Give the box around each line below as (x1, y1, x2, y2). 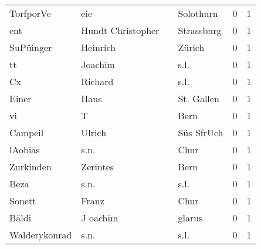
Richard (81, 75, 114, 88)
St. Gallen (178, 92, 219, 105)
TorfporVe (9, 6, 51, 20)
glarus (178, 211, 203, 224)
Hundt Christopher (81, 23, 160, 37)
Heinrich (81, 41, 116, 54)
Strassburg (178, 23, 222, 37)
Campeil (9, 126, 44, 139)
